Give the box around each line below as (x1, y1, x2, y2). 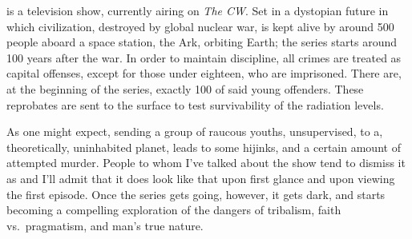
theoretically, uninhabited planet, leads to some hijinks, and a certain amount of (6, 138, 401, 155)
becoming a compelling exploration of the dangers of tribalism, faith (6, 201, 341, 218)
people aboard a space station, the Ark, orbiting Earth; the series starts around (6, 34, 398, 50)
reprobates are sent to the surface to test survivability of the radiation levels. (6, 96, 384, 113)
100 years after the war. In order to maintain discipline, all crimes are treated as (6, 49, 402, 66)
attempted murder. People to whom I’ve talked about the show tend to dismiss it (6, 154, 406, 171)
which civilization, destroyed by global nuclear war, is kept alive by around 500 (6, 18, 394, 34)
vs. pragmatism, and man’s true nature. (6, 217, 204, 233)
